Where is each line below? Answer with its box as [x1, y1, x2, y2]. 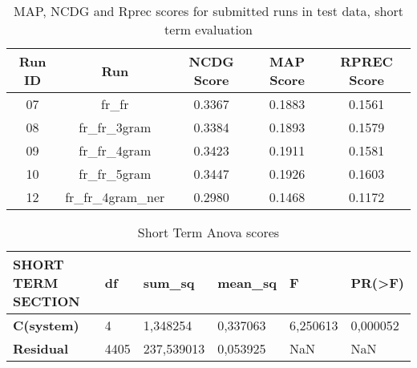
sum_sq [143, 273, 195, 292]
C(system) [13, 316, 79, 334]
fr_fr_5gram [79, 164, 152, 183]
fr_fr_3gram [79, 118, 152, 136]
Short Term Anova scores [137, 223, 280, 241]
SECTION [13, 292, 80, 310]
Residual [13, 339, 69, 358]
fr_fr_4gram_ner [65, 188, 165, 206]
